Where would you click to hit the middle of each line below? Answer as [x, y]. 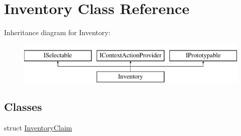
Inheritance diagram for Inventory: [57, 32]
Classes [23, 107]
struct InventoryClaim [38, 128]
